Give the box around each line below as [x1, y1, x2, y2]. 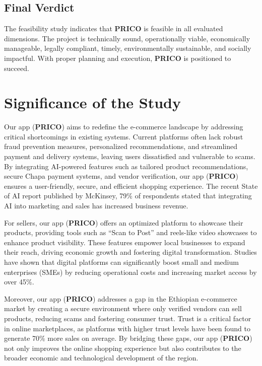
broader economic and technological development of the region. [4, 352, 199, 363]
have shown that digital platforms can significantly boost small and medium [4, 257, 239, 267]
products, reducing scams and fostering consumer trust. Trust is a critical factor [4, 313, 251, 323]
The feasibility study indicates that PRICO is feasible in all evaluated [4, 23, 223, 34]
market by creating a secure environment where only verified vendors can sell [4, 303, 242, 314]
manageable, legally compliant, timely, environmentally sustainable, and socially [4, 43, 251, 53]
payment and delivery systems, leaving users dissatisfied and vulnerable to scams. [4, 151, 255, 162]
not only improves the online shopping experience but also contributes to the [4, 342, 241, 353]
